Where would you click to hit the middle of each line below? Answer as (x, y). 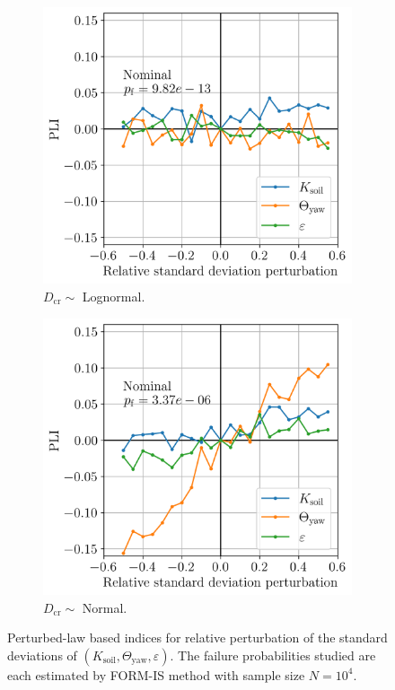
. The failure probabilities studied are (273, 655)
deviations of (42, 655)
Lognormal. (114, 296)
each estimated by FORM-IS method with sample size (156, 674)
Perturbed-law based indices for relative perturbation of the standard (197, 638)
